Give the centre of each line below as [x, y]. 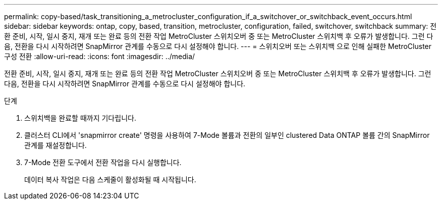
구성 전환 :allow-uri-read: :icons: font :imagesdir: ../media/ [100, 56]
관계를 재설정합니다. [56, 145]
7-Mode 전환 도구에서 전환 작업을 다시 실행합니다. [103, 162]
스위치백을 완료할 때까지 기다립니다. [80, 118]
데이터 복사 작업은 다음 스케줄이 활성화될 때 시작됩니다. [110, 180]
